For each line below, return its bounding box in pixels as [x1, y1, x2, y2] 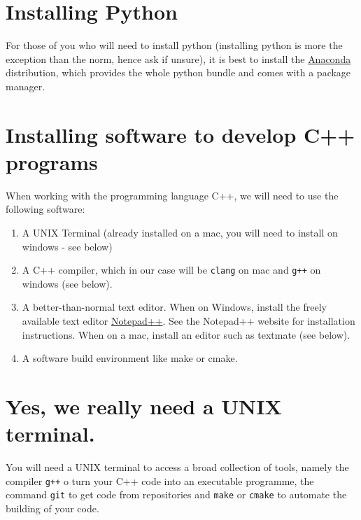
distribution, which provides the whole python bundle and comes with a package [6, 65, 351, 80]
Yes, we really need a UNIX [6, 392, 282, 420]
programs [6, 147, 98, 176]
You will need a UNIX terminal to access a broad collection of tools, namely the [6, 460, 349, 475]
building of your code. [6, 501, 99, 516]
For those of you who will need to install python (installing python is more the [6, 38, 343, 52]
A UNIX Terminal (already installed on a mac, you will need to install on [22, 225, 338, 239]
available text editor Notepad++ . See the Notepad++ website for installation [22, 314, 355, 328]
